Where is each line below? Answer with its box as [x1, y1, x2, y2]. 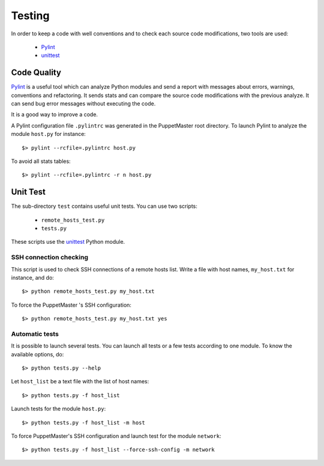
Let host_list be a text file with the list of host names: [11, 378, 149, 385]
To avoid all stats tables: [11, 158, 71, 165]
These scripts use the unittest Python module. [11, 238, 125, 246]
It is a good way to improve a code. [11, 111, 98, 118]
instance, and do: [11, 274, 54, 281]
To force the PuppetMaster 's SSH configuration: [11, 301, 132, 308]
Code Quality [11, 68, 61, 78]
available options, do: [11, 350, 64, 358]
